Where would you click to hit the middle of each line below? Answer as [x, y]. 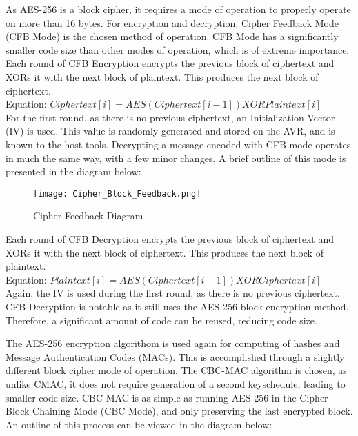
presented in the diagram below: [73, 171]
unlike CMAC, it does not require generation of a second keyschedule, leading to [176, 383]
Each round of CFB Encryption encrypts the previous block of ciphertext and [170, 63]
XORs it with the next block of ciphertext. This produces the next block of [165, 252]
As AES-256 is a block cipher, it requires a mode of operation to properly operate [178, 9]
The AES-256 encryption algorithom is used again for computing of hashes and [173, 343]
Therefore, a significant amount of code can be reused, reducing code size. [161, 320]
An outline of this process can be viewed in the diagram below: [139, 424]
